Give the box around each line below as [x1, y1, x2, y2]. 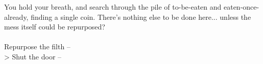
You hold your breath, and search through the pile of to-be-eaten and [4, 2, 222, 12]
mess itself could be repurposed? [4, 21, 105, 32]
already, [4, 11, 29, 22]
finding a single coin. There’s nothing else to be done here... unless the [31, 11, 251, 22]
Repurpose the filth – [4, 41, 70, 52]
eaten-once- [223, 2, 259, 12]
